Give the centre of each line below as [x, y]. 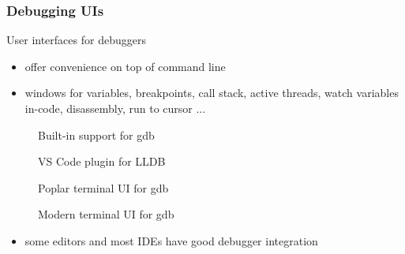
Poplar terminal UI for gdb [103, 187]
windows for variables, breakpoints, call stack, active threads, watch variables [212, 93]
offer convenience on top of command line [125, 66]
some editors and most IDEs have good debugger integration [171, 240]
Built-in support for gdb [96, 134]
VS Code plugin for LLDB [102, 161]
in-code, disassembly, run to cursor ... [115, 108]
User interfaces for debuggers [76, 40]
